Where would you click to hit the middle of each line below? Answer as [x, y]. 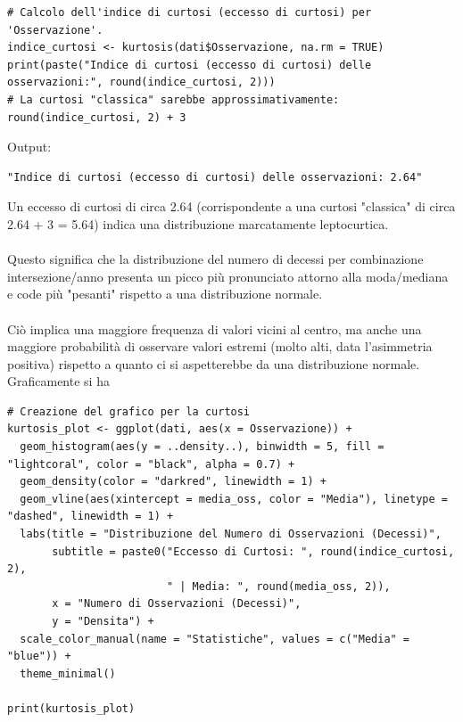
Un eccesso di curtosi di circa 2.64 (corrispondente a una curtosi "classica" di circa [231, 206]
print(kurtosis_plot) [71, 708]
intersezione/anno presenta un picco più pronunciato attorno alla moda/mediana [228, 276]
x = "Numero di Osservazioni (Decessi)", [177, 604]
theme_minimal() [68, 673]
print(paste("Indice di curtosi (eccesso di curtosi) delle [190, 65]
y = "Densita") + [103, 621]
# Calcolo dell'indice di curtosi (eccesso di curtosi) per [190, 12]
